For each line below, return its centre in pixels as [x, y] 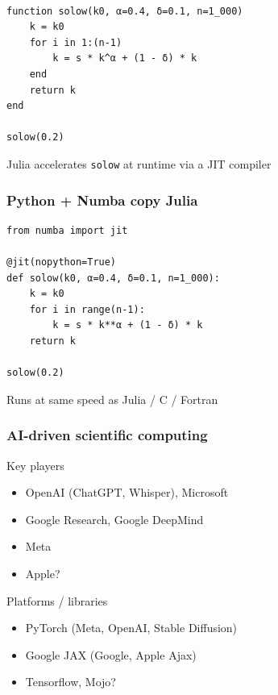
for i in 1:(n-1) [76, 42]
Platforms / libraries [57, 600]
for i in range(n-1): [87, 309]
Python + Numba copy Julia [102, 200]
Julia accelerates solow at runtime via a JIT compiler [139, 163]
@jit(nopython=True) [62, 262]
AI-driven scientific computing [107, 435]
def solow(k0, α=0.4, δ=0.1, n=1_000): [113, 278]
